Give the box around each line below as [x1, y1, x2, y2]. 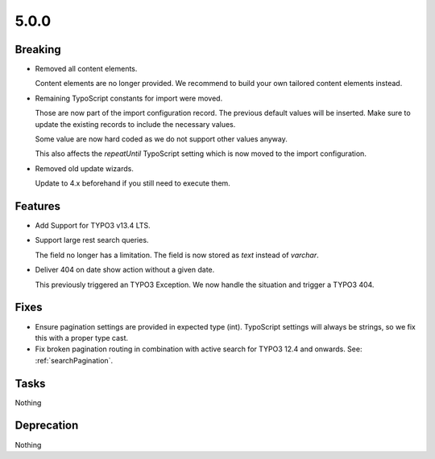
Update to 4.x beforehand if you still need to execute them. [35, 178, 231, 188]
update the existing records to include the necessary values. [35, 119, 236, 129]
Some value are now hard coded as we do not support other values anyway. [35, 134, 288, 144]
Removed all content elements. [35, 64, 138, 74]
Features [14, 199, 60, 213]
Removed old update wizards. [35, 163, 135, 173]
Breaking [14, 43, 62, 56]
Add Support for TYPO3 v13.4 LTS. [35, 221, 151, 231]
